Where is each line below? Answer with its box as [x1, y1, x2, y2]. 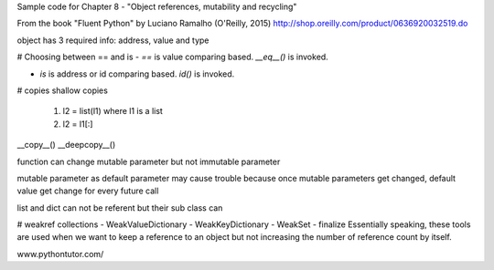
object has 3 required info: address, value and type [16, 35, 209, 46]
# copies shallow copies [16, 85, 109, 96]
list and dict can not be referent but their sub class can [16, 202, 223, 213]
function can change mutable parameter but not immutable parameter [16, 156, 281, 167]
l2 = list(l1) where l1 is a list [62, 106, 164, 117]
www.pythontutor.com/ [16, 248, 104, 259]
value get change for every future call [16, 185, 159, 196]
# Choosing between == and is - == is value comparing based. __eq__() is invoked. [16, 51, 328, 63]
